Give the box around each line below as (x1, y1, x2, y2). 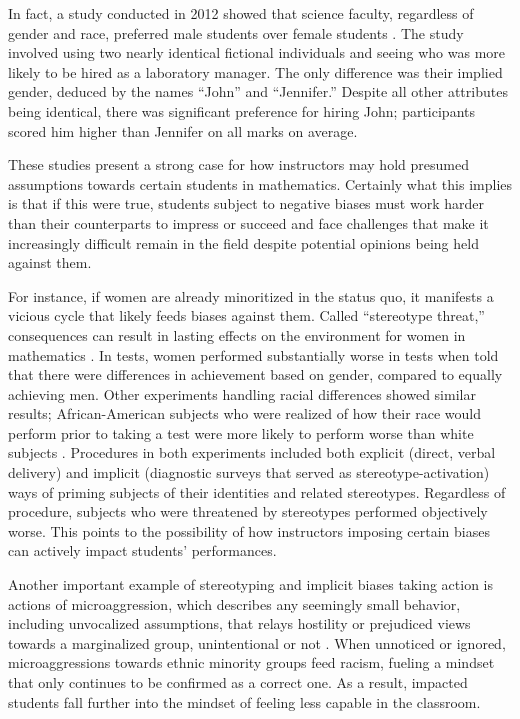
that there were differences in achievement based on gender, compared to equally (8, 364, 503, 385)
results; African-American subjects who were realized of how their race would (8, 403, 482, 424)
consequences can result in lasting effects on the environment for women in (8, 324, 466, 345)
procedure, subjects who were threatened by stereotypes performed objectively (8, 501, 488, 522)
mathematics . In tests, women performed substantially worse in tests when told (8, 344, 499, 365)
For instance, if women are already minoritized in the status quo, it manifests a (8, 285, 494, 306)
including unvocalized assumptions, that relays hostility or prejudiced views (8, 613, 471, 634)
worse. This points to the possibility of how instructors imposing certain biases (8, 520, 490, 541)
